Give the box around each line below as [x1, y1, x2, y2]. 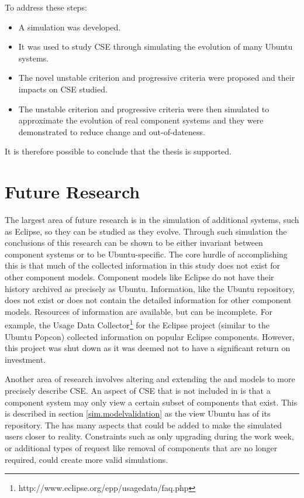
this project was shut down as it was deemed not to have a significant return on [5, 342, 291, 354]
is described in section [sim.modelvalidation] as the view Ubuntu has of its [5, 407, 271, 420]
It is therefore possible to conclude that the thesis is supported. [5, 145, 232, 157]
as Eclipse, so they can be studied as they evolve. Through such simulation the [5, 225, 287, 237]
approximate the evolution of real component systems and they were [18, 114, 264, 126]
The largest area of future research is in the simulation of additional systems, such [5, 214, 299, 226]
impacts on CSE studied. [18, 83, 108, 95]
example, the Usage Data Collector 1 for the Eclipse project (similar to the [5, 317, 270, 331]
